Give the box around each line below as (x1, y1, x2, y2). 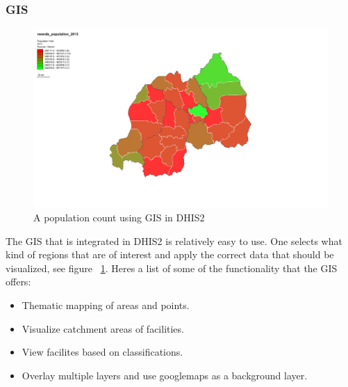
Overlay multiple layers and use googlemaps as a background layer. (22, 368, 308, 382)
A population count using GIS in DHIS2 (33, 210, 205, 224)
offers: (6, 274, 31, 289)
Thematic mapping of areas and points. (22, 297, 190, 312)
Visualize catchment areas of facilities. (22, 321, 184, 335)
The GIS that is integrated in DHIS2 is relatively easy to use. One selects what (6, 233, 342, 248)
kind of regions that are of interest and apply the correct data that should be (6, 247, 334, 262)
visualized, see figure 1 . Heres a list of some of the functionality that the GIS (6, 260, 338, 275)
